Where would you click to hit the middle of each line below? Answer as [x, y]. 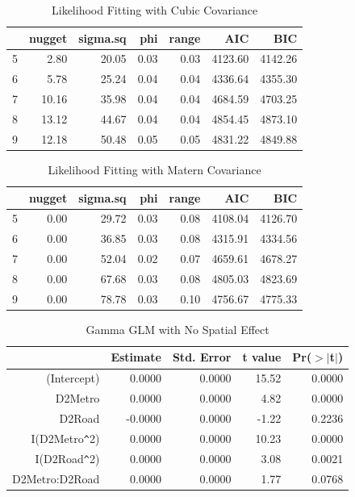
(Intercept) [73, 378]
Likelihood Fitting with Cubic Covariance [155, 10]
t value [262, 357]
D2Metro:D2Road [56, 478]
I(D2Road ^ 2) [67, 458]
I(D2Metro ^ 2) [65, 438]
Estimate [136, 357]
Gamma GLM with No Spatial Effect [177, 329]
